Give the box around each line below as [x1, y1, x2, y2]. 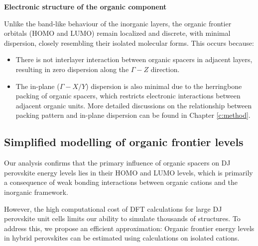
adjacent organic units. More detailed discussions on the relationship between [15, 100, 252, 110]
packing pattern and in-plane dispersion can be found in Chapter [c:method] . [15, 110, 251, 120]
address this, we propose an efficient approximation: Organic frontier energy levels [4, 223, 255, 233]
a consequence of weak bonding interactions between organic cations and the [4, 177, 238, 187]
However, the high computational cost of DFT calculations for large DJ [4, 203, 222, 214]
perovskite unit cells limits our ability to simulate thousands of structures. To [4, 213, 241, 224]
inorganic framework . [4, 186, 68, 197]
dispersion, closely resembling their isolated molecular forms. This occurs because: [4, 37, 254, 48]
